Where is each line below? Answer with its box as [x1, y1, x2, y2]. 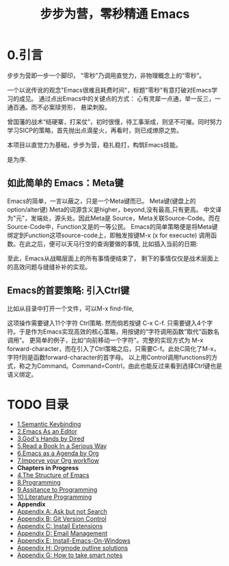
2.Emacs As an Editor [16, 427, 77, 435]
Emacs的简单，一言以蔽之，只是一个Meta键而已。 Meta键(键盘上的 [7, 197, 196, 205]
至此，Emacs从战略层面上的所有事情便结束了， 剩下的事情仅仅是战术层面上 [7, 254, 219, 262]
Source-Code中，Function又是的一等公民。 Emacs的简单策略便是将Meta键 [7, 222, 218, 230]
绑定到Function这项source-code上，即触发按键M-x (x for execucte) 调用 [7, 231, 211, 239]
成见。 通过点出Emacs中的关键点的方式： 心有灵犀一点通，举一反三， [18, 94, 215, 103]
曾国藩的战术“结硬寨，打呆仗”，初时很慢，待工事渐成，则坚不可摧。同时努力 [7, 117, 222, 125]
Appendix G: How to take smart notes [16, 551, 123, 559]
